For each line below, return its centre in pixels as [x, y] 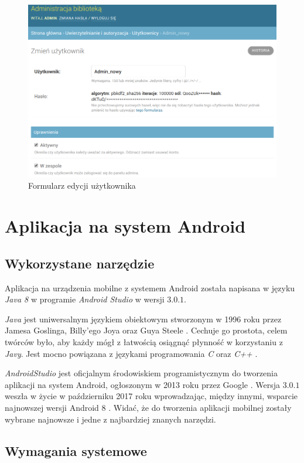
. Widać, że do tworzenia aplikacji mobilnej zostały [200, 407]
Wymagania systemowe [76, 450]
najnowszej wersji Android [52, 407]
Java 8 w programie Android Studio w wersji [85, 299]
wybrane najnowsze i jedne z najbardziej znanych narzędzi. [110, 419]
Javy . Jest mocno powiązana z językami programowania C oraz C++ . [131, 353]
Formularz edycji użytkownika [82, 185]
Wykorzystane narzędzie [80, 263]
